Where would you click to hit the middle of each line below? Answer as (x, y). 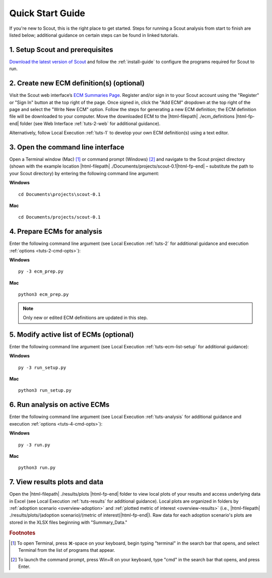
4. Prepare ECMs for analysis (56, 231)
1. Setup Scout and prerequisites (61, 50)
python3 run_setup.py (45, 390)
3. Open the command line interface (67, 147)
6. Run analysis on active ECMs (59, 405)
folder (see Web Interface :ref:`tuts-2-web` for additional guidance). (90, 123)
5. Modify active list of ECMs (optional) (72, 334)
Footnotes (22, 533)
